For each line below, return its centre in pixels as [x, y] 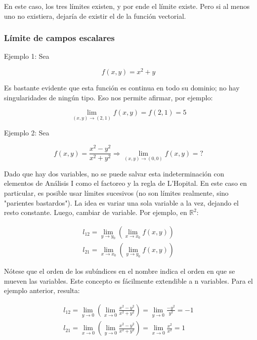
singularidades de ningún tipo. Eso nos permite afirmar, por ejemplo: [108, 97]
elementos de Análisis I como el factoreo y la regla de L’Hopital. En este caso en [126, 183]
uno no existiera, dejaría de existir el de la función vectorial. [95, 16]
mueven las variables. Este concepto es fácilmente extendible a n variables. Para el [128, 280]
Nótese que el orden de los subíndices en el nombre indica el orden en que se [120, 271]
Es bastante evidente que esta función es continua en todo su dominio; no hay [122, 88]
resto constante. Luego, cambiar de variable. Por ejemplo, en [96, 212]
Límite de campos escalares [59, 38]
